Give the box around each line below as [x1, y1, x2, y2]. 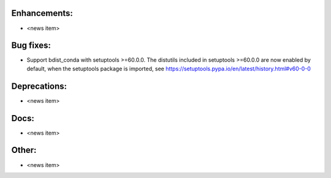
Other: [11, 145, 37, 155]
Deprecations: [11, 81, 67, 91]
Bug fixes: [11, 40, 51, 51]
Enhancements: [11, 8, 74, 18]
